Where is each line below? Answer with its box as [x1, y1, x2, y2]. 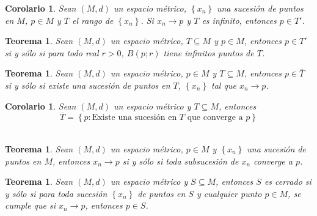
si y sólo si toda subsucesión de [122, 154, 239, 167]
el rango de [71, 13, 114, 26]
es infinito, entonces [202, 13, 277, 26]
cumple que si [5, 199, 56, 212]
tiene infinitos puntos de [163, 46, 254, 59]
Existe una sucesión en [92, 113, 177, 122]
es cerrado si [264, 175, 312, 188]
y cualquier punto [196, 187, 262, 199]
